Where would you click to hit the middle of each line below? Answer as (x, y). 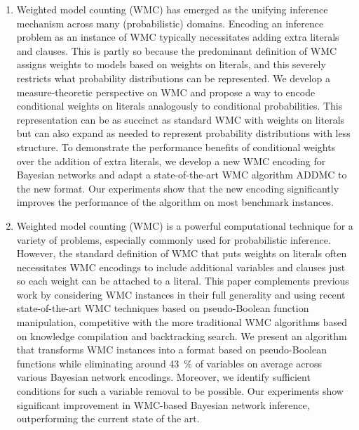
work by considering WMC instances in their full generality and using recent (181, 294)
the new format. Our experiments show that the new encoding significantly (178, 188)
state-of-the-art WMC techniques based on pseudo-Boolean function (163, 308)
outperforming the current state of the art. (108, 418)
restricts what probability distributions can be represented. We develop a (173, 78)
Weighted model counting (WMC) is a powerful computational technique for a (185, 225)
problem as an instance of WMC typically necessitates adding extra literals (178, 37)
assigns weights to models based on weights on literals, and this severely (171, 64)
